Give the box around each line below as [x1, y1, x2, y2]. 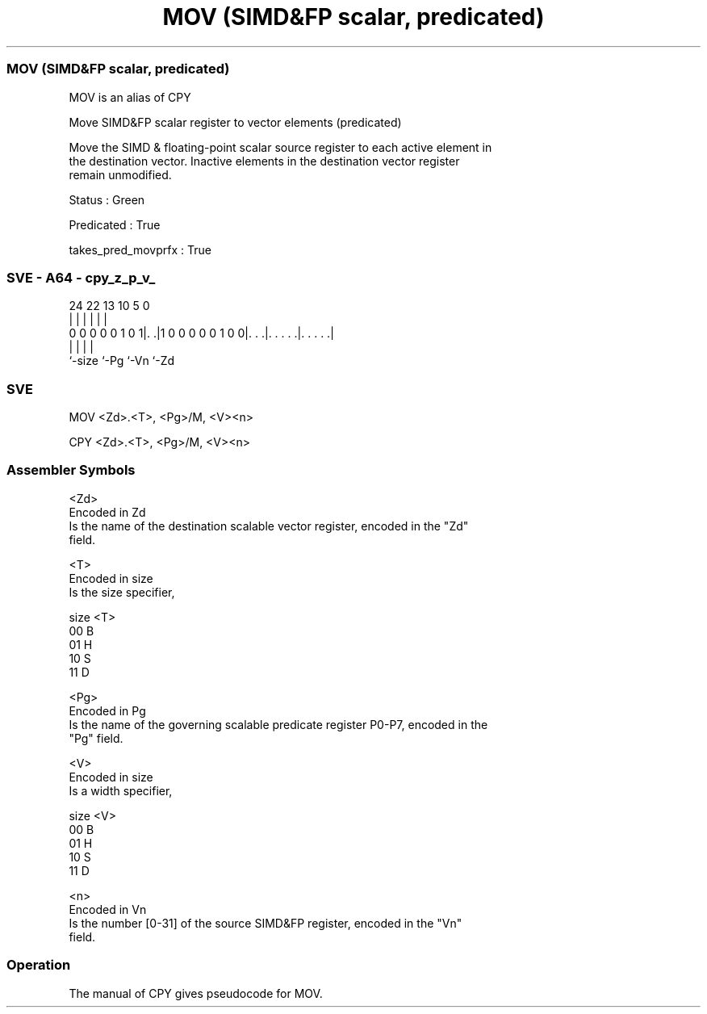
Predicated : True [69, 217, 161, 232]
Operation [6, 957, 71, 974]
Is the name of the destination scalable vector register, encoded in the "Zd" [69, 518, 469, 533]
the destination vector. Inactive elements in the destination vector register [69, 153, 460, 168]
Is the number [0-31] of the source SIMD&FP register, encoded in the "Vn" [69, 916, 462, 930]
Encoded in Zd [69, 505, 146, 519]
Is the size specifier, [69, 585, 175, 599]
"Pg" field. [69, 731, 123, 745]
